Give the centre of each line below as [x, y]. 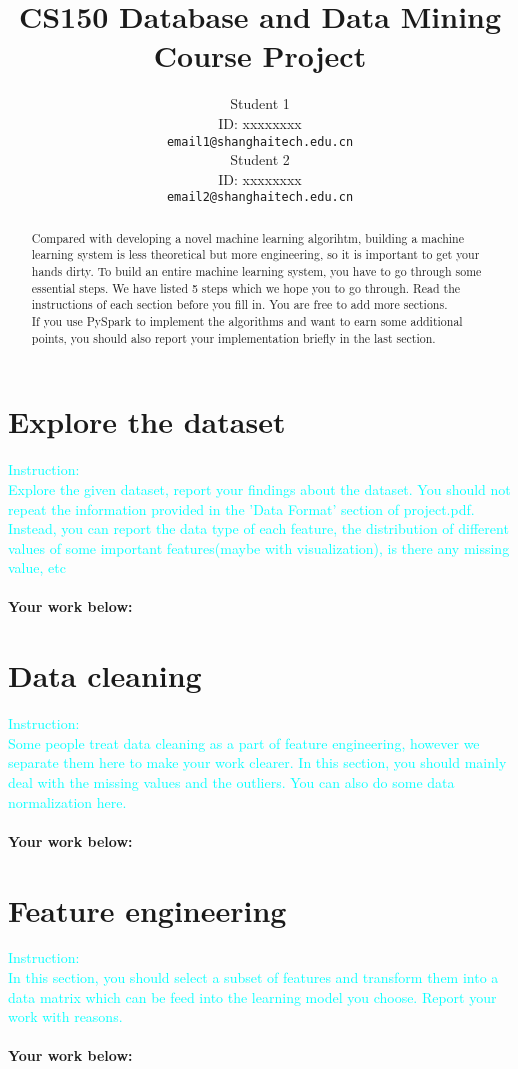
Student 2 [260, 159]
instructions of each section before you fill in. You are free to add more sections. [239, 304]
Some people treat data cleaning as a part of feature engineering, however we [244, 742]
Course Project [260, 55]
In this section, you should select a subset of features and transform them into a [253, 977]
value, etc [37, 567]
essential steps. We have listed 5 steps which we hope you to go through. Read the [246, 287]
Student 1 [260, 103]
